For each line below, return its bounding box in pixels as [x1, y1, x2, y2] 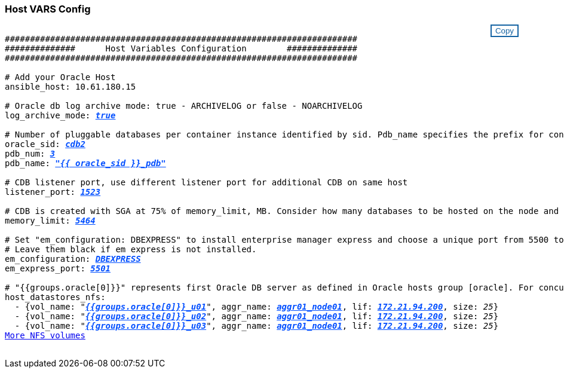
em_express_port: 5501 [5, 264, 111, 274]
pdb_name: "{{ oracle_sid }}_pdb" [5, 158, 166, 169]
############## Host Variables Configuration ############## [5, 44, 358, 54]
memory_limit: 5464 [5, 216, 96, 226]
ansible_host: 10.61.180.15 [5, 82, 136, 92]
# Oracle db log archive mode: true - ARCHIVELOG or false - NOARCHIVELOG [5, 101, 363, 111]
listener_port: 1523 [5, 187, 101, 197]
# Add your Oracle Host [5, 72, 116, 82]
